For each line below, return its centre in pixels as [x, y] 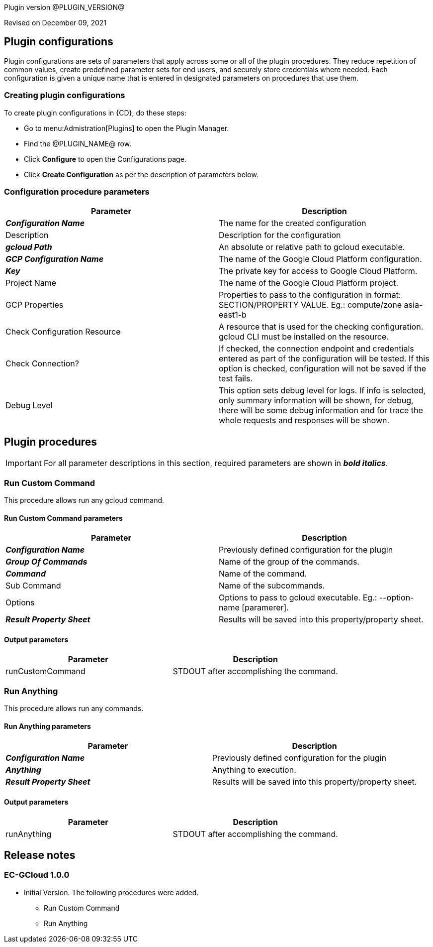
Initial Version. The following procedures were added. [111, 892]
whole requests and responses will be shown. [304, 420]
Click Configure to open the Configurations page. [105, 159]
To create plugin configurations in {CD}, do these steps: [95, 113]
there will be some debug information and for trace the [321, 411]
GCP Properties [35, 305]
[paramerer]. [265, 608]
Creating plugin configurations [65, 95]
